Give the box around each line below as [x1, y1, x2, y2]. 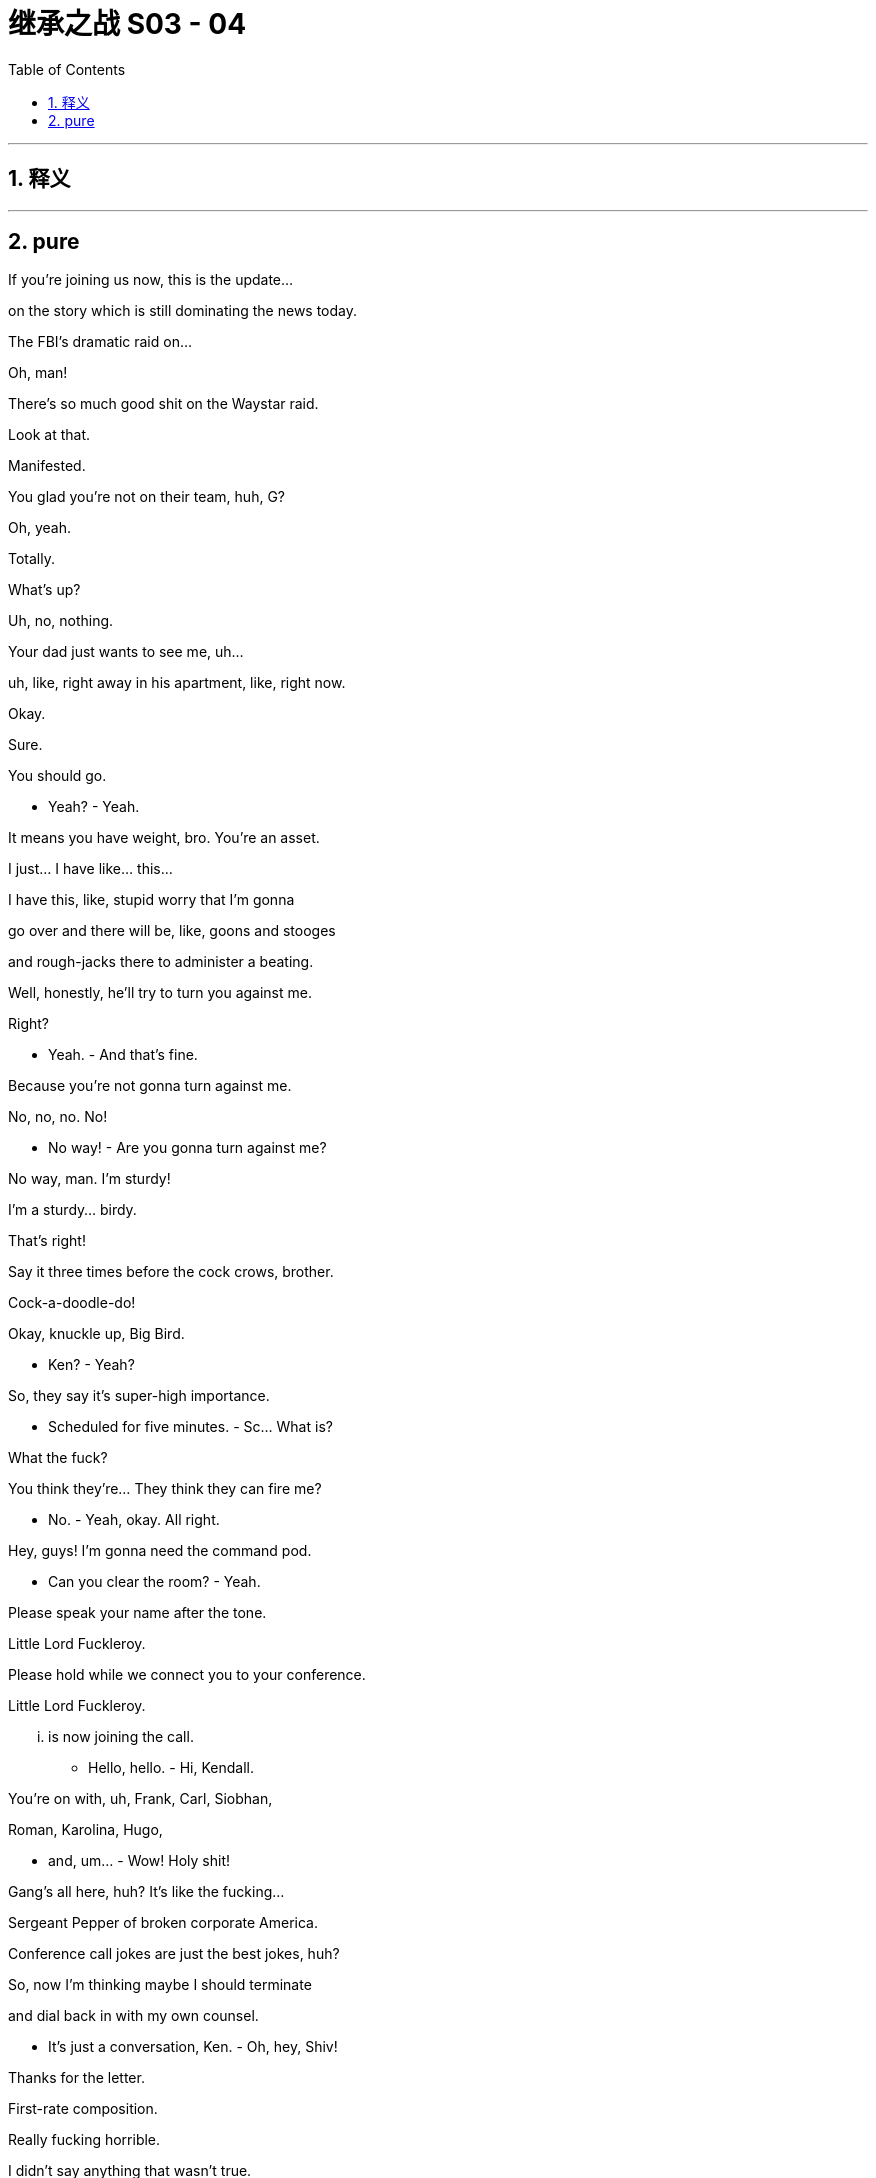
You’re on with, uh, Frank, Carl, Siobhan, [8, 1790, 273, 1808]
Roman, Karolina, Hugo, [8, 1821, 163, 1839]
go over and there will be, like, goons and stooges [8, 922, 336, 940]
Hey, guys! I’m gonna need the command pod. [8, 1542, 312, 1560]
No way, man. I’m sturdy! [8, 1170, 171, 1188]
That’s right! [8, 1232, 86, 1250]
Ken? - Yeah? [48, 1356, 135, 1374]
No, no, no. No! [8, 1108, 108, 1126]
